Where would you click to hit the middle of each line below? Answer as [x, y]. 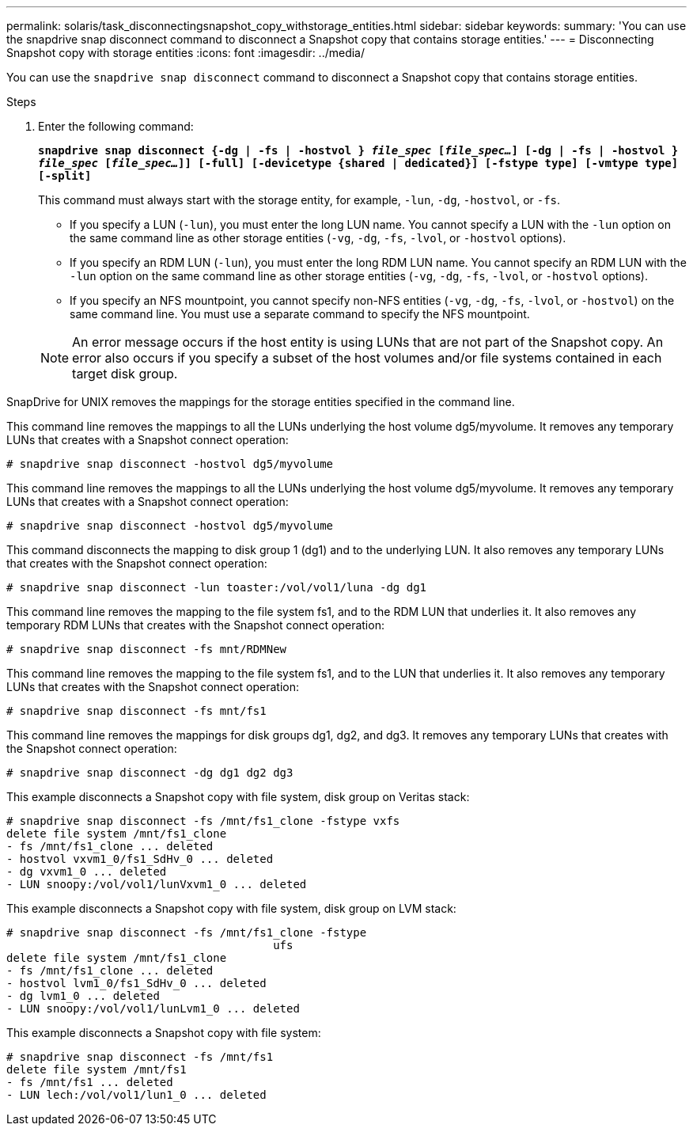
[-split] [65, 176]
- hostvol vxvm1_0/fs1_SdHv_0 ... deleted [140, 859]
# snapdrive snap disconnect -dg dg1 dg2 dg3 [150, 773]
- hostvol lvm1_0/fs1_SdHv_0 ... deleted [136, 983]
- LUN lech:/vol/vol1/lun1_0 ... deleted [136, 1095]
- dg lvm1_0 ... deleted [83, 996]
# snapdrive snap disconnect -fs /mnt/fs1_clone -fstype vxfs [203, 821]
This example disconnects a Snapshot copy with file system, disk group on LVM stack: [231, 908]
